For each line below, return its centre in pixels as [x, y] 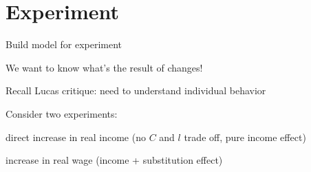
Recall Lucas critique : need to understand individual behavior [136, 90]
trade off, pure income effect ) [245, 137]
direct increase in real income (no [76, 137]
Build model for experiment [64, 44]
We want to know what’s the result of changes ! [104, 67]
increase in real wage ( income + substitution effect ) [114, 160]
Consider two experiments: [62, 113]
